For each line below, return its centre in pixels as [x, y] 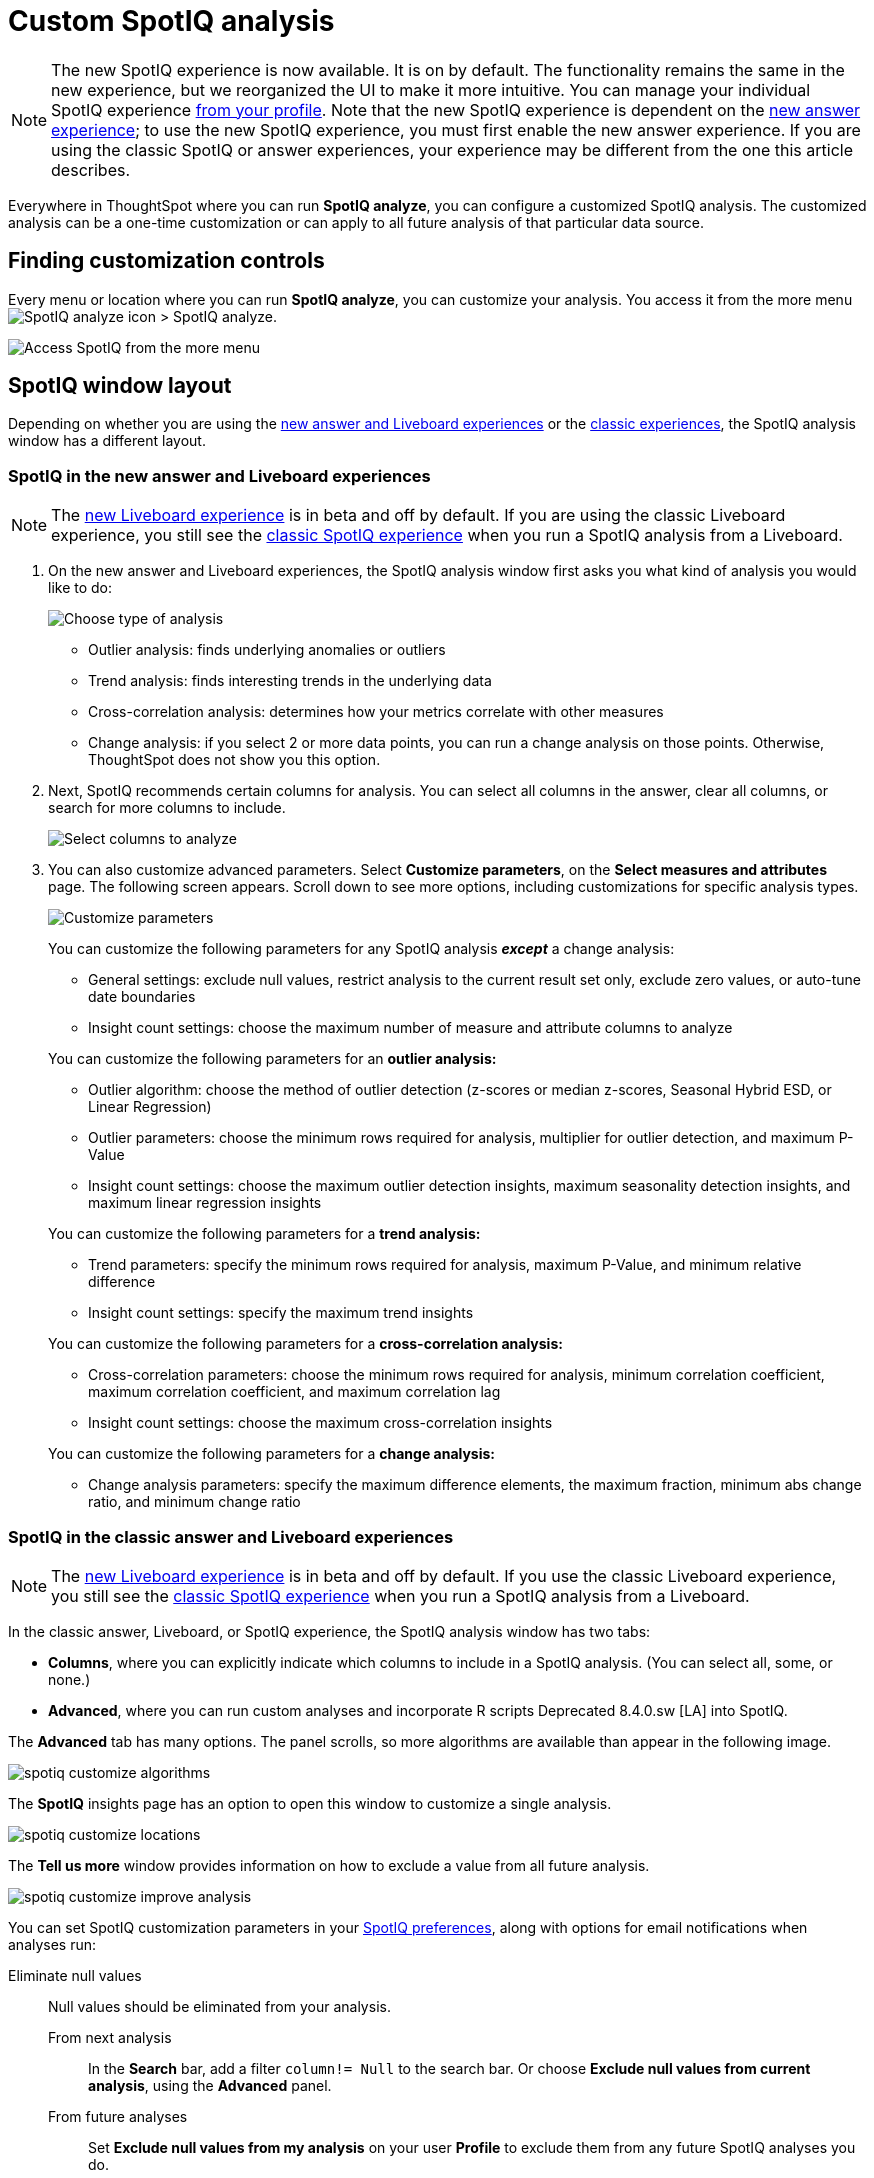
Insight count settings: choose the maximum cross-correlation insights [320, 1423]
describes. [91, 169]
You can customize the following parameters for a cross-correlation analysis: [305, 1344]
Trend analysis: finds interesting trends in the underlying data [290, 681]
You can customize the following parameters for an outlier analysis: [272, 1059]
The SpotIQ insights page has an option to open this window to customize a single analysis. [310, 1803]
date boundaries [142, 997]
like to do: [80, 588]
